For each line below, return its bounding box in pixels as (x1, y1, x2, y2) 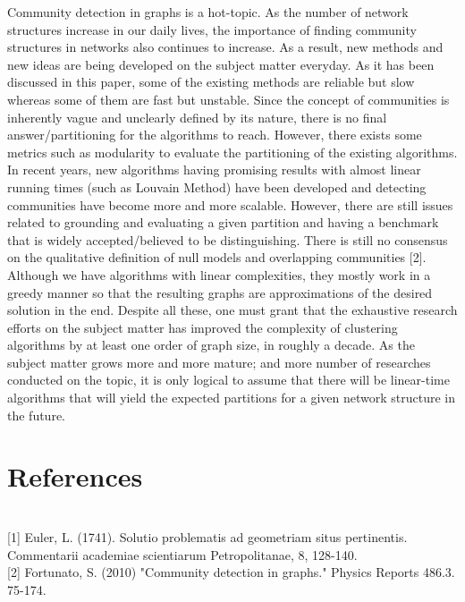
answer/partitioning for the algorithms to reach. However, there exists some (7, 125, 422, 144)
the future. (7, 405, 66, 424)
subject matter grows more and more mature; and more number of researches (7, 352, 431, 371)
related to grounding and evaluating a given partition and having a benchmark (7, 213, 439, 232)
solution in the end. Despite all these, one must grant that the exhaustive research (7, 301, 458, 319)
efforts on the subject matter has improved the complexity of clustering (7, 318, 398, 336)
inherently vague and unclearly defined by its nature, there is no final (7, 107, 387, 126)
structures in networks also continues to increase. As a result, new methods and (7, 38, 444, 56)
